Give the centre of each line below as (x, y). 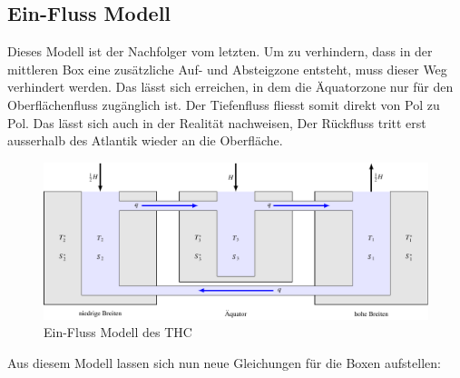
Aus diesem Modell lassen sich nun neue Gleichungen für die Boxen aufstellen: (224, 363)
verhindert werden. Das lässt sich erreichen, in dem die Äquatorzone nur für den (230, 87)
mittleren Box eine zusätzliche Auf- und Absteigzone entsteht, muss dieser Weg (227, 69)
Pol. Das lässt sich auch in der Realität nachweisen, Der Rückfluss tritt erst (217, 122)
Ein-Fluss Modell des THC (118, 332)
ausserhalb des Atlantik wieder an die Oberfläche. (145, 140)
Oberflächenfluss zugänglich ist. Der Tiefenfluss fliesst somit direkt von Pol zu (224, 104)
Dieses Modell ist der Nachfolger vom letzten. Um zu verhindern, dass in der (220, 51)
